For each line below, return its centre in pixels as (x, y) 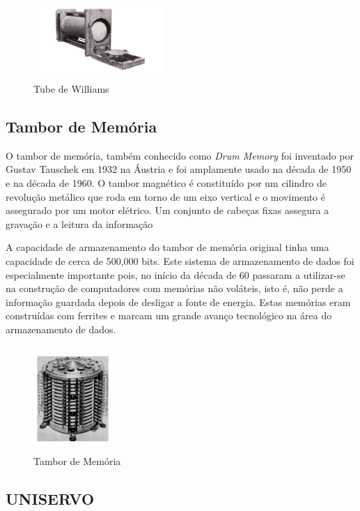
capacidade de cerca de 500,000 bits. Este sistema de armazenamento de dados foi (180, 260)
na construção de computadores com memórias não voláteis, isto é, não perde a (174, 288)
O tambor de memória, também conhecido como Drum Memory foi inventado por (180, 155)
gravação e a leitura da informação (79, 223)
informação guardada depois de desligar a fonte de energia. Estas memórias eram (178, 302)
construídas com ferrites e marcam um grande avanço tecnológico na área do (169, 315)
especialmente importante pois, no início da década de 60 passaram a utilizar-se (175, 274)
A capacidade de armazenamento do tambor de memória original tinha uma (167, 247)
